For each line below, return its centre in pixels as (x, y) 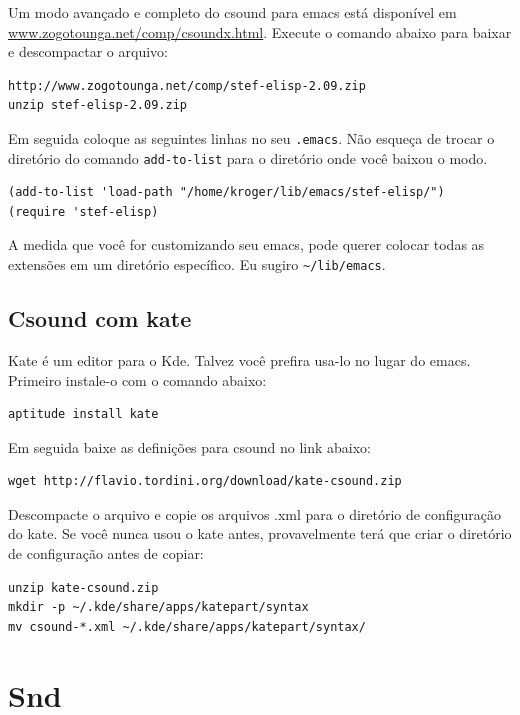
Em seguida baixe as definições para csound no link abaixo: (190, 446)
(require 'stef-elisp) (83, 211)
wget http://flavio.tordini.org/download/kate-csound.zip (205, 481)
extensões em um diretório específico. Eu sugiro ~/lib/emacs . (197, 264)
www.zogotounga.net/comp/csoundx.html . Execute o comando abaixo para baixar (260, 31)
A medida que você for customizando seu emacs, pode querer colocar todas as (246, 244)
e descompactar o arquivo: (88, 51)
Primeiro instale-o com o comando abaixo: (137, 379)
